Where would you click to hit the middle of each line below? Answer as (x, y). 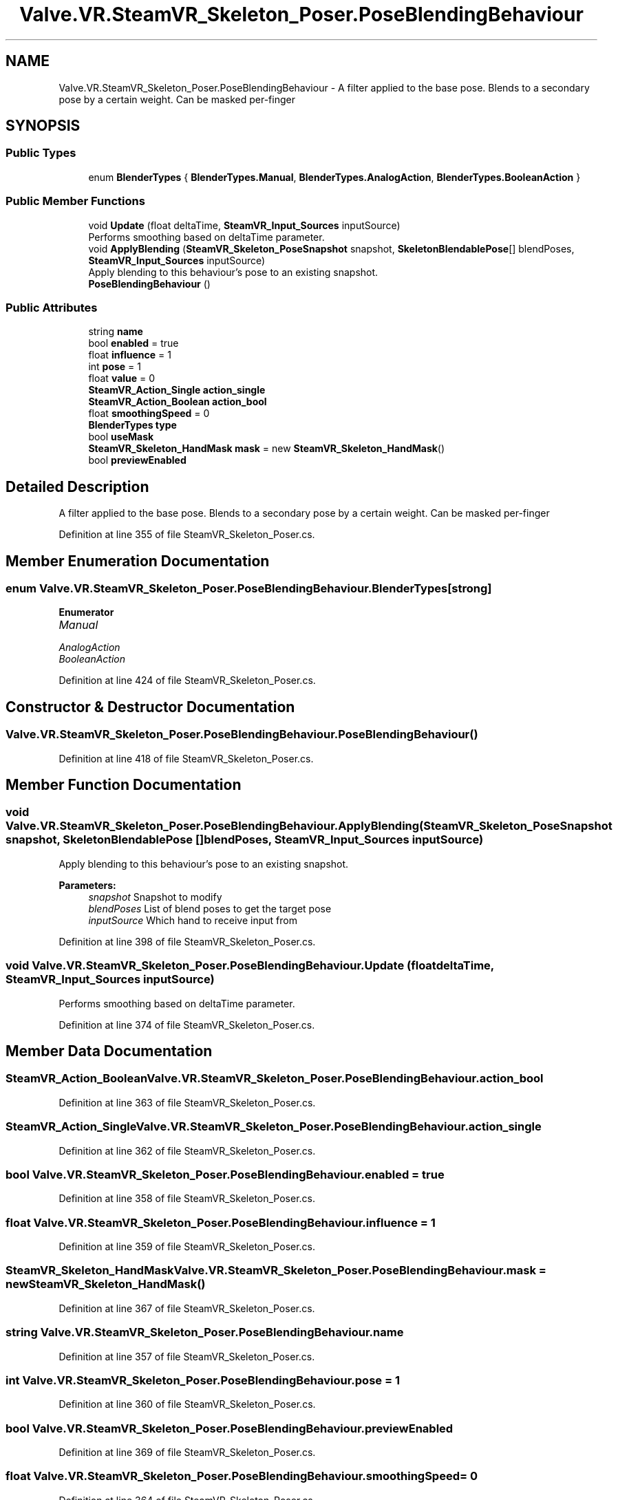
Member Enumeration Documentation (138, 561)
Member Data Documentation (109, 1051)
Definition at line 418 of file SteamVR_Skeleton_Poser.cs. (186, 758)
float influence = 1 (130, 355)
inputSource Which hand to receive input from (193, 920)
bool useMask (121, 437)
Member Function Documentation (124, 785)
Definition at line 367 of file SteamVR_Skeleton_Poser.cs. (187, 1308)
